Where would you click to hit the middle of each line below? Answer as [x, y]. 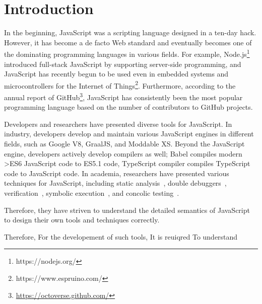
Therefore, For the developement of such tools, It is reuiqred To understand [121, 236]
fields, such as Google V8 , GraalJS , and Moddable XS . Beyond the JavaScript [124, 144]
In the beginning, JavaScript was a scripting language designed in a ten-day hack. [130, 32]
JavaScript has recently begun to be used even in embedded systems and [116, 74]
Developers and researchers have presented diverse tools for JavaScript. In [118, 124]
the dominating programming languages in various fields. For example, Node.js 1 [127, 53]
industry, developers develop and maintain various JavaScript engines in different [129, 134]
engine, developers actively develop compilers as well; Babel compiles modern [123, 153]
